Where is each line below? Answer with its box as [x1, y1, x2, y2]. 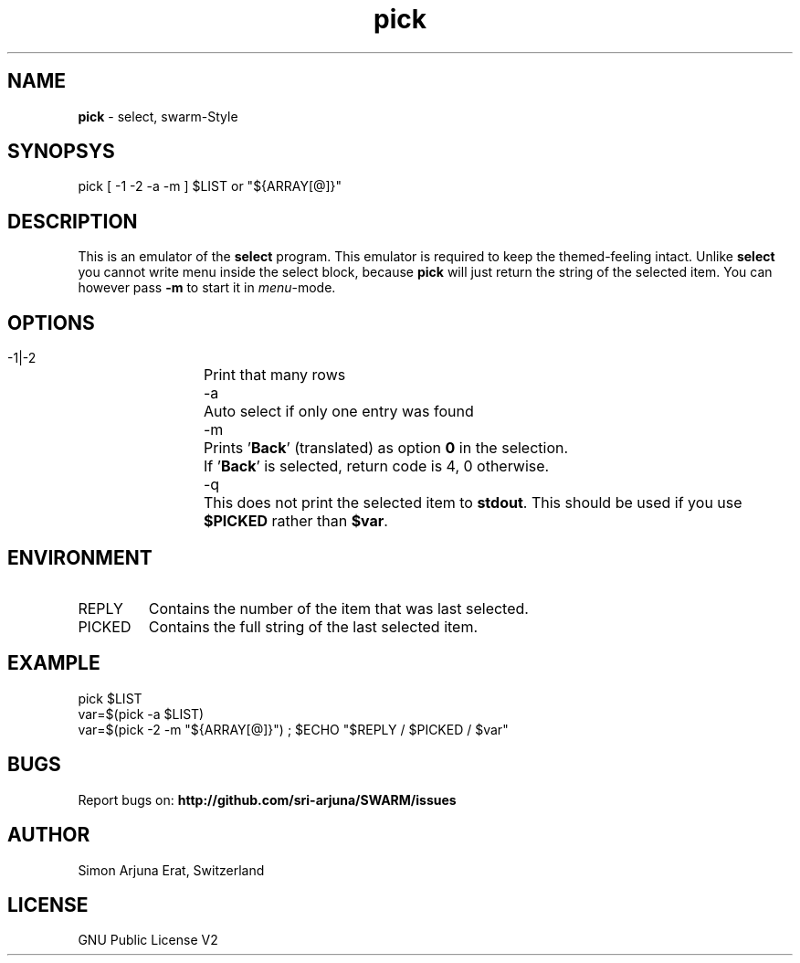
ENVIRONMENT [7, 545, 153, 569]
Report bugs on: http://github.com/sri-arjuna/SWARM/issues [78, 791, 457, 808]
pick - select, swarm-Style [78, 108, 238, 124]
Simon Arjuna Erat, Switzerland [78, 862, 265, 878]
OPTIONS [7, 311, 95, 334]
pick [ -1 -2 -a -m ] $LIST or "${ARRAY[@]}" [78, 178, 342, 195]
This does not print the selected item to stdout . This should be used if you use [204, 493, 742, 513]
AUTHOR [7, 823, 90, 847]
